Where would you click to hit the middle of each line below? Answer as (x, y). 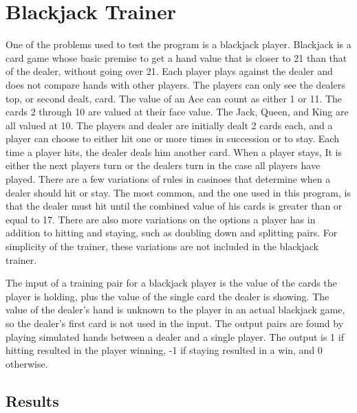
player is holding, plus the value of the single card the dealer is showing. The (167, 296)
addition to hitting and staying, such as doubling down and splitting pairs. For (172, 233)
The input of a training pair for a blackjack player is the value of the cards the (171, 283)
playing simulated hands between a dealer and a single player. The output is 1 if (175, 336)
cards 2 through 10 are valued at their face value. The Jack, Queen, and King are (177, 112)
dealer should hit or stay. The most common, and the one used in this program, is (178, 192)
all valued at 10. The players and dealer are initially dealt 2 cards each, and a (169, 125)
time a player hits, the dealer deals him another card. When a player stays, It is (174, 152)
